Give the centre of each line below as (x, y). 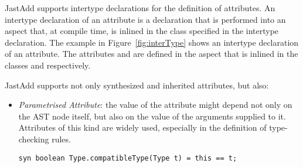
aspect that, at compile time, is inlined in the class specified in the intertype (142, 31)
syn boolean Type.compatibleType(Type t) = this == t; (128, 158)
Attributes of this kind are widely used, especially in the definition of (142, 127)
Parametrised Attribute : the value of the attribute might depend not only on (155, 105)
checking (34, 139)
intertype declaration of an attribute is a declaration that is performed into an (145, 19)
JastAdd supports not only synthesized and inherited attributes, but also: (137, 85)
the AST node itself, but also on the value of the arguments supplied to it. (152, 116)
